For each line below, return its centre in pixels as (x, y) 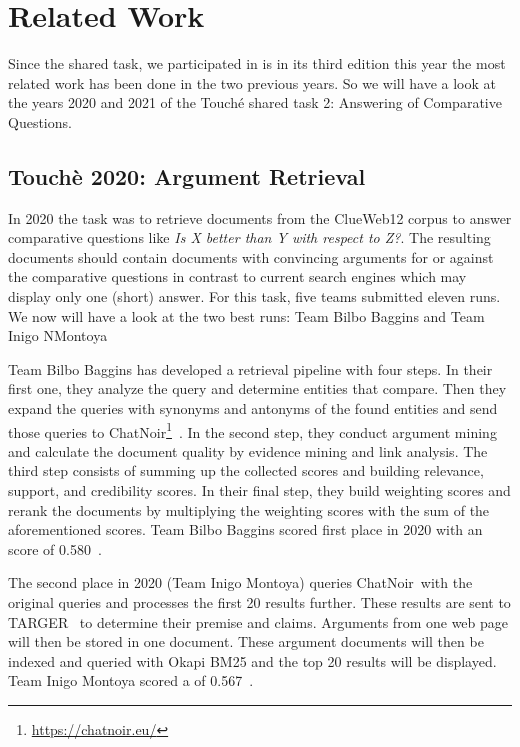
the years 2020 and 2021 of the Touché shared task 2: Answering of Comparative (255, 102)
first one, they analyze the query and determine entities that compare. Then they (257, 388)
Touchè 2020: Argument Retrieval (187, 175)
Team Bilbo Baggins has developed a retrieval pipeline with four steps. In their (250, 368)
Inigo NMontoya (58, 335)
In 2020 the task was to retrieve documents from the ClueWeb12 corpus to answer (260, 217)
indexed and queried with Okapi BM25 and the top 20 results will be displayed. (252, 660)
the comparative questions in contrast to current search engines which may (237, 276)
